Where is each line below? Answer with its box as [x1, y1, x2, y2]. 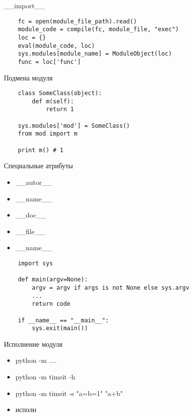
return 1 [45, 106, 74, 113]
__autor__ [15, 177, 52, 187]
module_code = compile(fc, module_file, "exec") [18, 26, 179, 33]
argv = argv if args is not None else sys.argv [32, 284, 190, 291]
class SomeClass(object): [18, 90, 102, 97]
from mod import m [18, 130, 78, 138]
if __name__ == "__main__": [18, 317, 109, 324]
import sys [18, 259, 53, 267]
